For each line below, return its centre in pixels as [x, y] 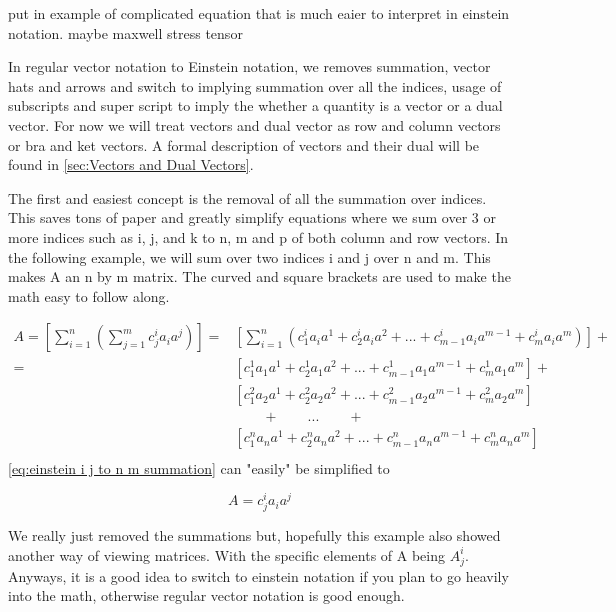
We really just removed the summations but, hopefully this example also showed [254, 535]
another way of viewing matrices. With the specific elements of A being [226, 554]
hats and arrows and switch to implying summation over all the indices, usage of [255, 85]
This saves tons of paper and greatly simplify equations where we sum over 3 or [252, 217]
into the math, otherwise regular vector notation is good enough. [206, 595]
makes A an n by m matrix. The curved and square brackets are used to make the [259, 276]
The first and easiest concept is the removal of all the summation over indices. [247, 197]
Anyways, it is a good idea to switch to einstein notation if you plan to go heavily [258, 575]
